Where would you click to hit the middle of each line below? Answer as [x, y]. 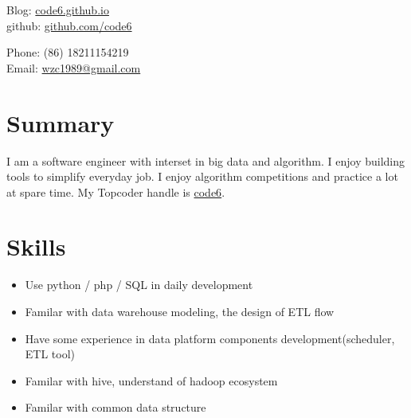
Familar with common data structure [115, 407]
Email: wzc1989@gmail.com [74, 67]
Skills [36, 246]
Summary [61, 122]
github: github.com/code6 [69, 25]
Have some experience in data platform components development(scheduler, [210, 338]
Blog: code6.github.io [58, 10]
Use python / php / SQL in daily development [139, 285]
